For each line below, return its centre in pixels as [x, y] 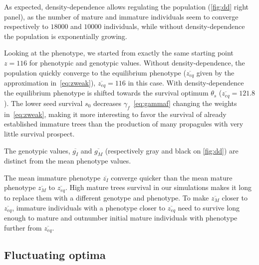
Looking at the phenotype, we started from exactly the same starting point [119, 53]
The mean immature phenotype [52, 177]
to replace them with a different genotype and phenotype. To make [107, 197]
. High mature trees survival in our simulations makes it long [158, 187]
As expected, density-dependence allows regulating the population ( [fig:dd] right [126, 6]
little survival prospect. [39, 133]
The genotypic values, [37, 150]
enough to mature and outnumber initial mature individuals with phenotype [121, 217]
